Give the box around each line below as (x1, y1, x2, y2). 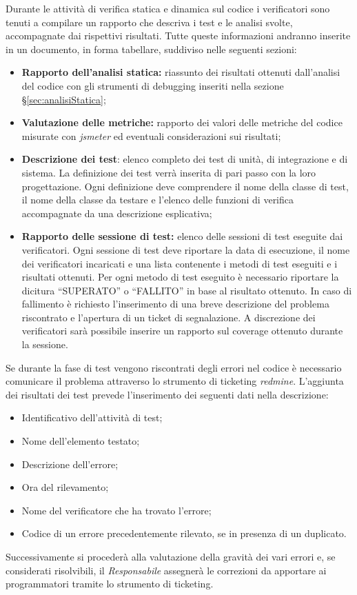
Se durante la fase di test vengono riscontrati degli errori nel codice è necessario (6, 360, 342, 374)
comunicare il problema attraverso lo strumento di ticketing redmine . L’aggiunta (6, 374, 344, 388)
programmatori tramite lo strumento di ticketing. (6, 576, 214, 591)
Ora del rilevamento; (21, 480, 109, 494)
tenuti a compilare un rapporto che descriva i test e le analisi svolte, (6, 14, 293, 29)
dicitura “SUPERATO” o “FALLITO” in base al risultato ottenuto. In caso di (21, 283, 352, 297)
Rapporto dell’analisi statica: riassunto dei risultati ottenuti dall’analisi (21, 65, 340, 79)
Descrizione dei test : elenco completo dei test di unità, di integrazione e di (21, 152, 348, 166)
